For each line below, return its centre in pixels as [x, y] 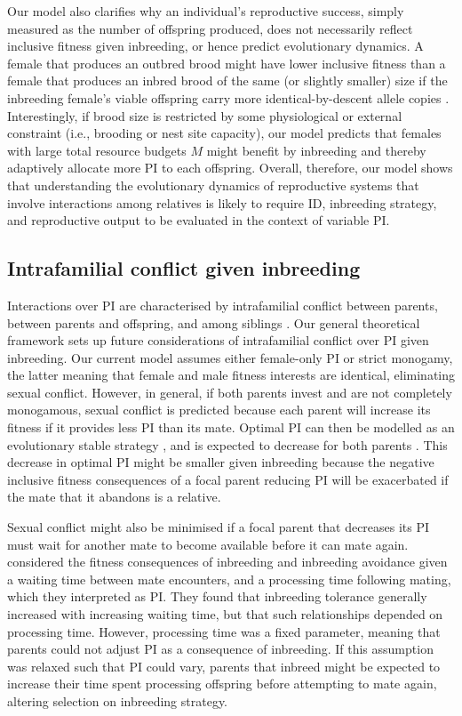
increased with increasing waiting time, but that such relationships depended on [225, 614]
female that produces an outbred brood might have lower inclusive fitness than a [227, 63]
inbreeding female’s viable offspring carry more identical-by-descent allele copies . [228, 97]
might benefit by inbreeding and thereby [316, 150]
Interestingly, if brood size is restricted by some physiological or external [205, 115]
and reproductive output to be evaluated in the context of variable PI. [199, 220]
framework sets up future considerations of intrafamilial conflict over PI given [218, 340]
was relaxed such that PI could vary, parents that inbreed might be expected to [224, 666]
